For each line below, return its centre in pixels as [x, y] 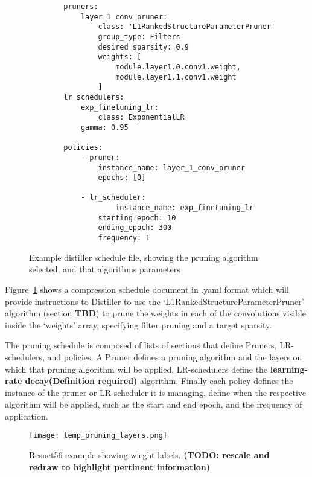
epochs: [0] [122, 178]
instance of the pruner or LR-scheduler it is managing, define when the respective [156, 392]
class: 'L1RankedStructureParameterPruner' [187, 27]
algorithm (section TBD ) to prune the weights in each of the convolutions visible [155, 313]
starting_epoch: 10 [137, 218]
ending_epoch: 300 [135, 228]
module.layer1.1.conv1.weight [176, 77]
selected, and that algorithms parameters [105, 269]
